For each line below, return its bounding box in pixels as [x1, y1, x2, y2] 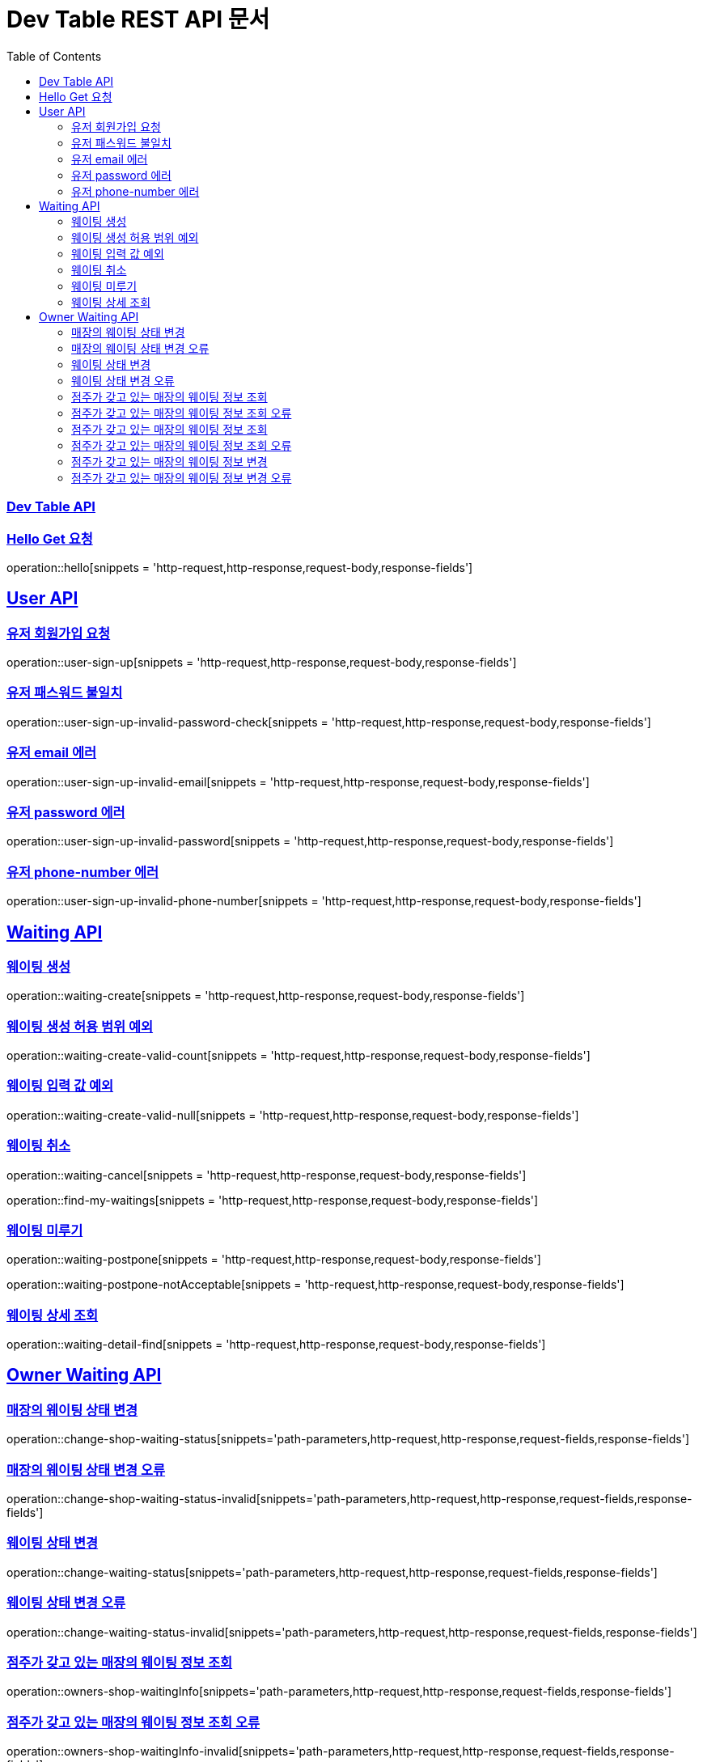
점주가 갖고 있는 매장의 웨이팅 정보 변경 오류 [71, 470, 292, 485]
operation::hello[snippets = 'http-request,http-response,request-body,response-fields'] [6, 560, 473, 574]
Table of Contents [6, 49, 102, 63]
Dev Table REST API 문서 [6, 6, 270, 33]
